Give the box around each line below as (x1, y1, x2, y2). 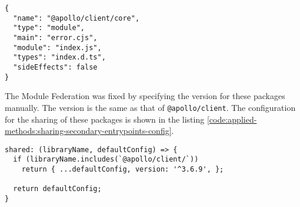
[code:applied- (206, 113, 257, 125)
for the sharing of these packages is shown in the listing (5, 113, 205, 125)
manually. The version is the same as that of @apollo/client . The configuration (5, 101, 296, 113)
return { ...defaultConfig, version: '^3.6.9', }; (21, 165, 224, 173)
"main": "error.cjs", (13, 33, 98, 42)
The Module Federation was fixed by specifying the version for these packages (5, 90, 285, 102)
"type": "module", (13, 24, 85, 32)
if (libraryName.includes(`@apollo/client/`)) (13, 155, 199, 164)
